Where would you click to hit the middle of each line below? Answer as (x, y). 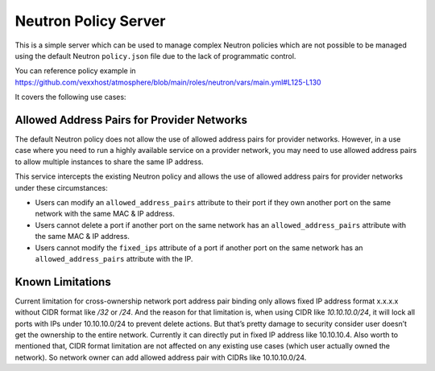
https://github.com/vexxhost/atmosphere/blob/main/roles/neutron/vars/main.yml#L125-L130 (168, 82)
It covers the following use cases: (70, 97)
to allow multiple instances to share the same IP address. (110, 162)
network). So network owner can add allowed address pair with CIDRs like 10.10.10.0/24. (161, 357)
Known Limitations (63, 282)
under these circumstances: (61, 188)
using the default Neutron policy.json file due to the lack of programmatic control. (155, 56)
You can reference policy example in (75, 71)
